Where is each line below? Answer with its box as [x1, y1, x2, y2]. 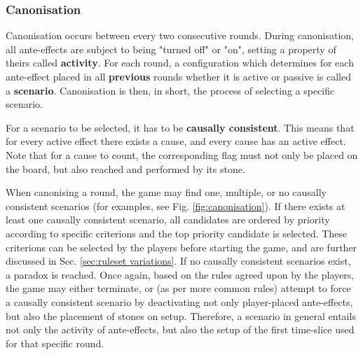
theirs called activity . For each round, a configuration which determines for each [6, 55, 354, 70]
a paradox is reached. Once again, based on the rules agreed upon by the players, [6, 267, 355, 281]
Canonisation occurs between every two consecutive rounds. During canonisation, [6, 28, 354, 43]
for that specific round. [6, 335, 104, 350]
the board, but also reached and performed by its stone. [6, 161, 245, 176]
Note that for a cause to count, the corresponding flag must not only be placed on [6, 147, 358, 162]
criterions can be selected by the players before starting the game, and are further [6, 239, 357, 254]
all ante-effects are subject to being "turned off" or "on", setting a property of [6, 41, 336, 56]
